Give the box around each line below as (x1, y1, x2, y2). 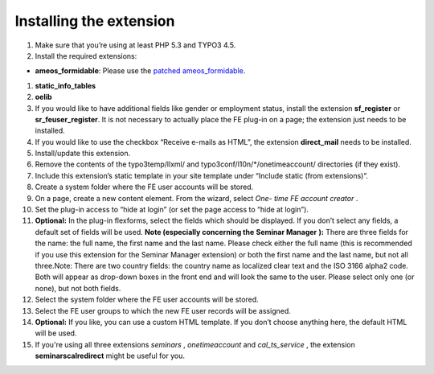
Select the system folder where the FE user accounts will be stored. (35, 294, 259, 305)
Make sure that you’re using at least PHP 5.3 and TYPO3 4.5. (35, 40, 236, 50)
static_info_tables (35, 80, 96, 90)
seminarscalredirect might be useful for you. (35, 351, 185, 361)
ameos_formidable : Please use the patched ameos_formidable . (35, 66, 246, 76)
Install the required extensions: (35, 51, 137, 60)
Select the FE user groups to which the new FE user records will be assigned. (35, 306, 291, 315)
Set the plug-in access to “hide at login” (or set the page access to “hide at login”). (35, 205, 309, 215)
